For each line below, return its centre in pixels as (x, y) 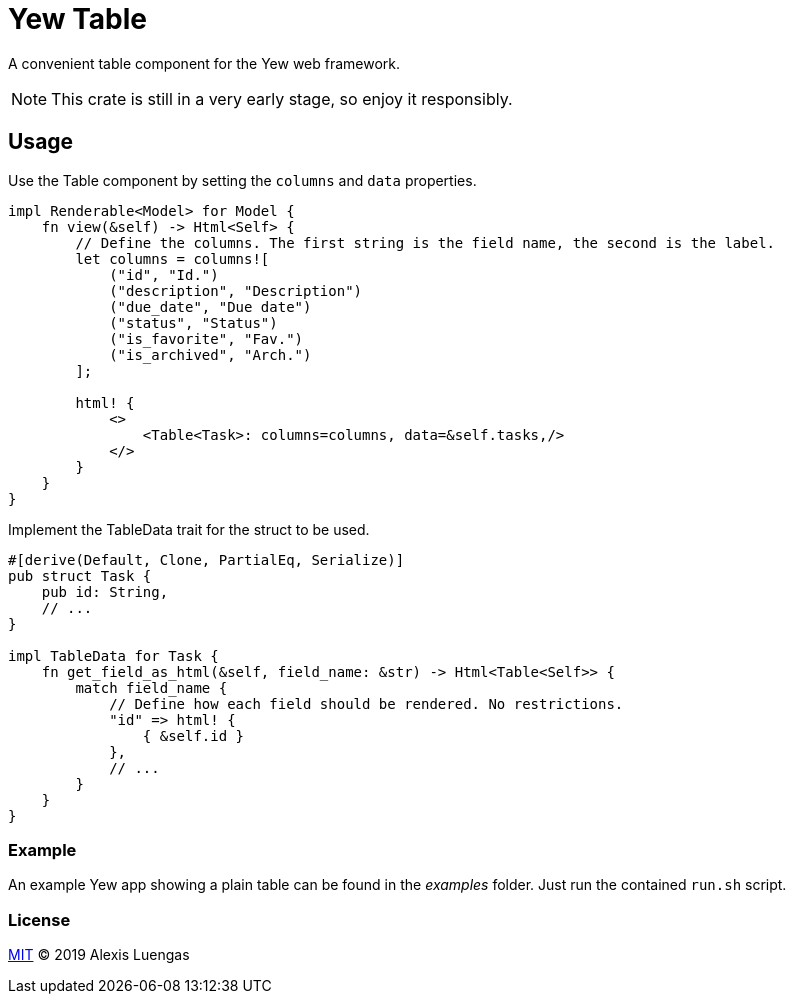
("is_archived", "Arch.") (210, 354)
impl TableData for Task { (113, 655)
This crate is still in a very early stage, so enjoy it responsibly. (282, 98)
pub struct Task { (80, 575)
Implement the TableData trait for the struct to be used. (189, 529)
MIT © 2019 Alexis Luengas (99, 955)
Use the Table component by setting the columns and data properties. (242, 180)
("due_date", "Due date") (210, 306)
